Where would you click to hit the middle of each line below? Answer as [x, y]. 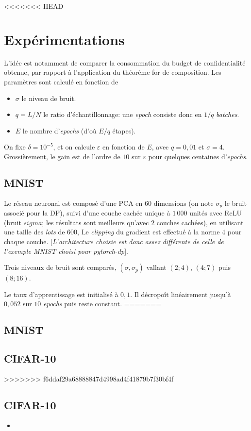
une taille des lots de [34, 232]
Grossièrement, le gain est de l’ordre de [62, 156]
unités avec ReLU [216, 213]
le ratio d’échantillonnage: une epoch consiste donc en [123, 114]
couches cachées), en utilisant [200, 222]
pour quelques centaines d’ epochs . [198, 156]
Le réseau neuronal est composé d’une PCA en [73, 203]
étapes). [124, 130]
